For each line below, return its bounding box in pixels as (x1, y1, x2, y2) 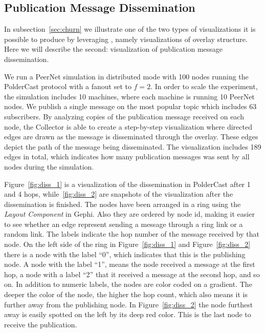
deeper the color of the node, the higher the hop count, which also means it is (4, 289, 248, 300)
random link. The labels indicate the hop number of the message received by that (4, 228, 259, 239)
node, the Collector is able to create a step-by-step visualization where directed (4, 121, 252, 132)
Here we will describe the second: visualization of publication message (4, 44, 223, 54)
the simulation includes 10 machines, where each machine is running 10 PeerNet (4, 91, 255, 101)
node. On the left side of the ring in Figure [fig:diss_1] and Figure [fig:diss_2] (4, 239, 251, 249)
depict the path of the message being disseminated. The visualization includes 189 (4, 141, 261, 152)
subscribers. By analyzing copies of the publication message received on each (4, 111, 244, 121)
